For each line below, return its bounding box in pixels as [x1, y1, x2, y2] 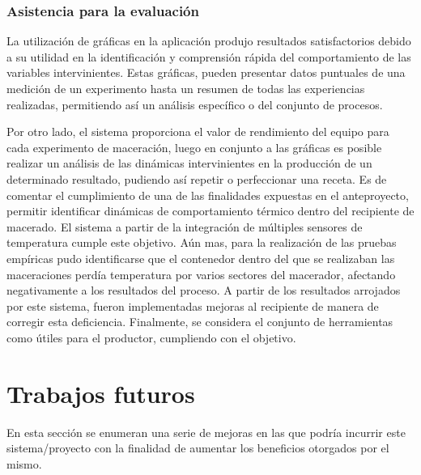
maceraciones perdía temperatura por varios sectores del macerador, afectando [6, 265, 396, 282]
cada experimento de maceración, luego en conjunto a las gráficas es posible [6, 138, 382, 155]
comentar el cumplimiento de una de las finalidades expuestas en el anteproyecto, [6, 186, 409, 203]
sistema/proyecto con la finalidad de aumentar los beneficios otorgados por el [6, 439, 389, 456]
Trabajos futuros [6, 376, 195, 409]
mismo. [6, 455, 42, 472]
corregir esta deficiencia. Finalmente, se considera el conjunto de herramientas [6, 313, 393, 330]
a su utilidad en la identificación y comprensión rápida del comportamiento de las [6, 48, 411, 65]
